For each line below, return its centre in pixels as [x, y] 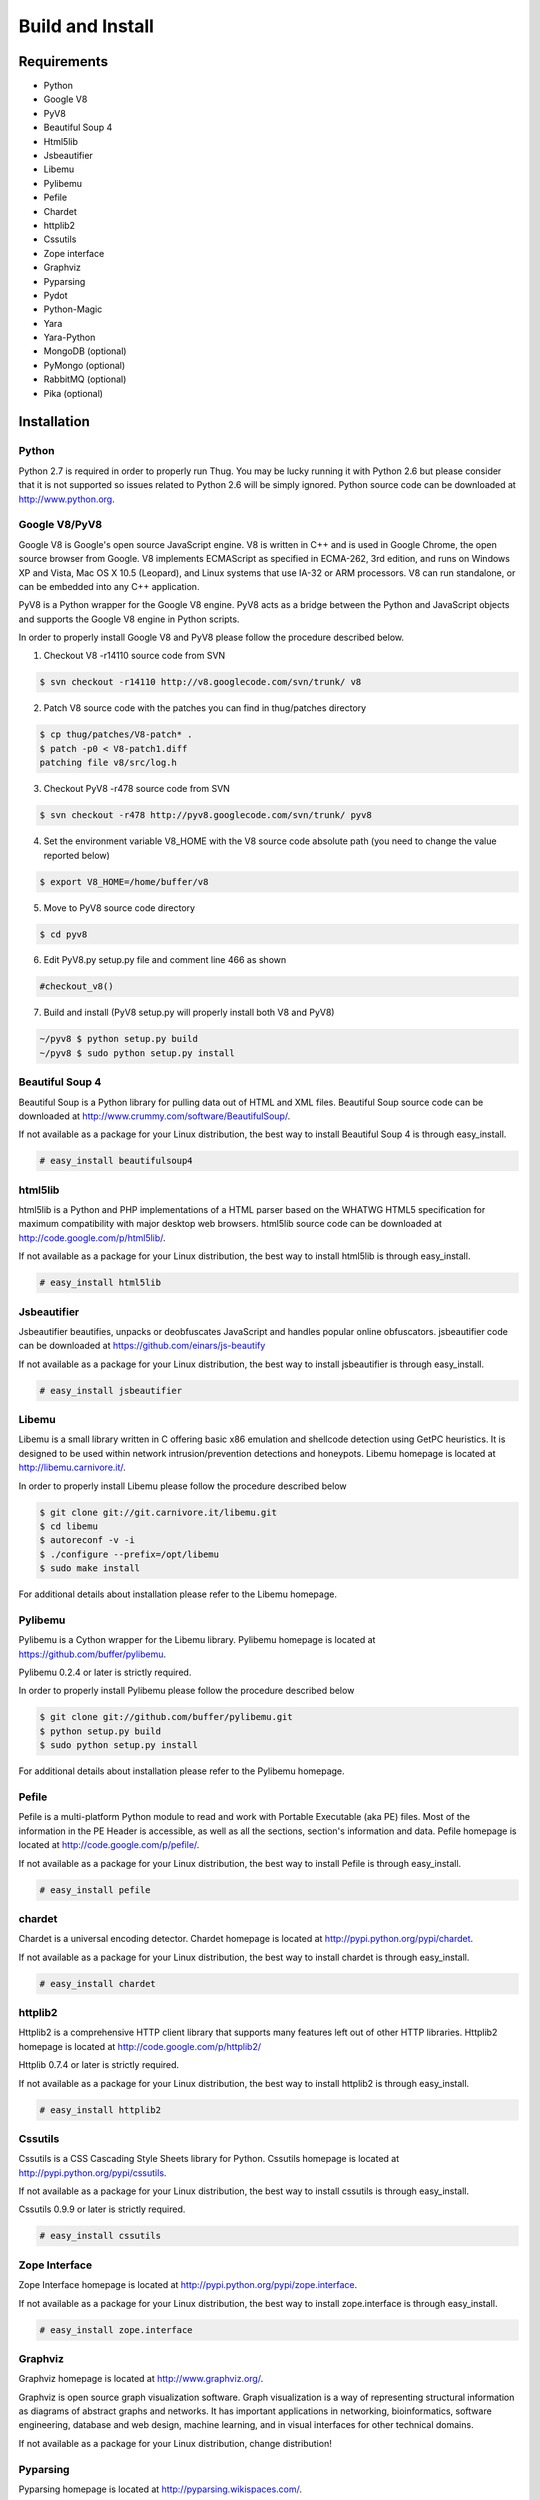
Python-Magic [73, 309]
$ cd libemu [69, 1526]
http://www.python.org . [66, 499]
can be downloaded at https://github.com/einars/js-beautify [142, 1346]
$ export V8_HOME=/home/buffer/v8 [124, 881]
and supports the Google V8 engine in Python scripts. [129, 619]
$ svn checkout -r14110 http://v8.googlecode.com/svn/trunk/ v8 [200, 682]
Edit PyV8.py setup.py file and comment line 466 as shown [165, 960]
